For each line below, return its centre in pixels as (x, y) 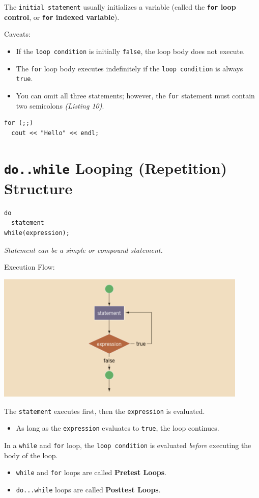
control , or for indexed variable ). (62, 17)
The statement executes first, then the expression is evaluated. (105, 411)
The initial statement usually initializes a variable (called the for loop (120, 7)
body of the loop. (31, 455)
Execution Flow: (30, 267)
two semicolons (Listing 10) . (60, 105)
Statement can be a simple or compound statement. (83, 250)
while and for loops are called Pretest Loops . (91, 472)
